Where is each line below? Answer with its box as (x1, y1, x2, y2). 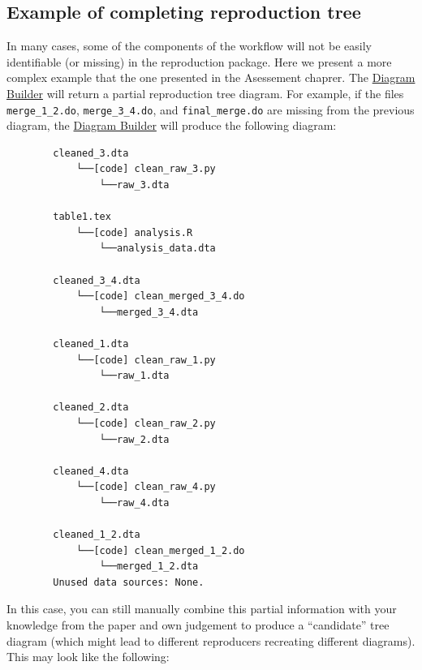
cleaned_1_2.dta (53, 529, 140, 541)
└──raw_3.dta (99, 179, 170, 191)
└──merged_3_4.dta (99, 306, 199, 318)
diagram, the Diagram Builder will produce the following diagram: (6, 117, 337, 134)
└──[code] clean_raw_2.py (75, 417, 216, 429)
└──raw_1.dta (99, 370, 170, 382)
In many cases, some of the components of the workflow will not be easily (6, 37, 372, 54)
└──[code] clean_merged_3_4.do (75, 290, 245, 303)
